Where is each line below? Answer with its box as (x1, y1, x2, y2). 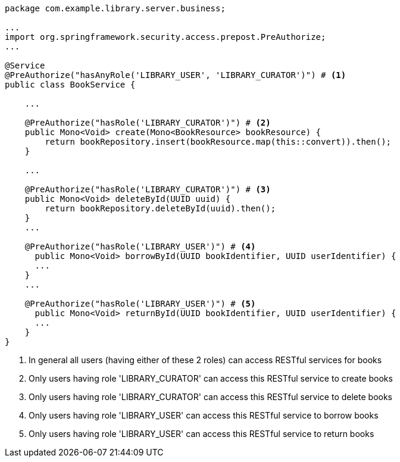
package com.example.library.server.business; (5, 4, 226, 13)
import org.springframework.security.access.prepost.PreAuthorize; (5, 32, 326, 42)
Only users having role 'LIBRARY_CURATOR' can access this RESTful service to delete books (29, 392, 393, 402)
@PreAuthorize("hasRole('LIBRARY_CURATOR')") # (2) (24, 118, 271, 127)
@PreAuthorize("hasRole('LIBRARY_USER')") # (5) (24, 299, 256, 308)
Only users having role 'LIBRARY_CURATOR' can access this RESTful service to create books (29, 373, 393, 383)
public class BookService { (5, 80, 136, 89)
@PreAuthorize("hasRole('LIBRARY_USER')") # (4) (24, 242, 256, 251)
